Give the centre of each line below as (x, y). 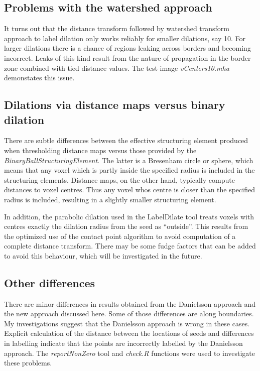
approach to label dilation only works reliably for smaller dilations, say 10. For (125, 38)
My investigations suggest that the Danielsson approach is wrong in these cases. (127, 323)
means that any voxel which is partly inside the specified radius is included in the (129, 170)
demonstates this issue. (39, 78)
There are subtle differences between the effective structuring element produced (126, 140)
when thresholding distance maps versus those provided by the (100, 150)
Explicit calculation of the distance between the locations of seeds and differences (129, 333)
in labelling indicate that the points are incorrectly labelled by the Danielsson (123, 343)
